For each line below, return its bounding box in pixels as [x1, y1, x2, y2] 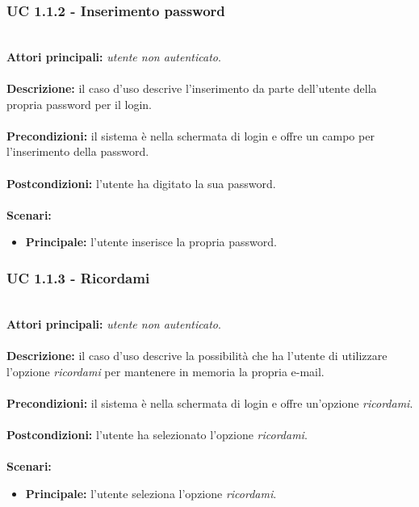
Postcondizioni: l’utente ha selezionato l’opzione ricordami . [6, 425, 308, 442]
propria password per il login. [6, 95, 153, 112]
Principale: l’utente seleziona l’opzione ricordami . [25, 484, 277, 501]
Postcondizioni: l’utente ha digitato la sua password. [6, 174, 276, 191]
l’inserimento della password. [6, 143, 149, 160]
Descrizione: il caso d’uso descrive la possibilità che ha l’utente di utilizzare [6, 346, 388, 363]
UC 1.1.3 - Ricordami [6, 267, 150, 287]
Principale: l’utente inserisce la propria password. [25, 233, 277, 250]
